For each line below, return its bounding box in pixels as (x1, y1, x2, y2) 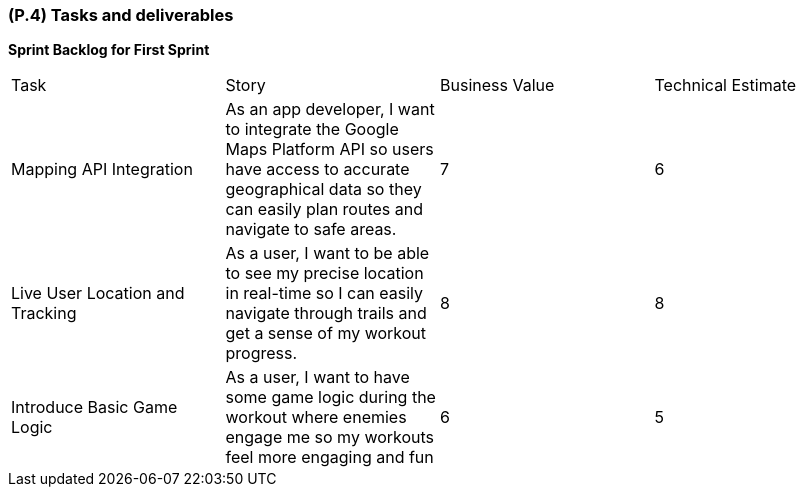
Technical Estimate (654, 75, 797, 96)
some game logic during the (225, 387, 436, 408)
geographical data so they (225, 179, 422, 200)
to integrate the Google (225, 119, 399, 140)
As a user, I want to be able (225, 243, 430, 264)
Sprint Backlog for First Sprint (8, 41, 210, 59)
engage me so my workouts (225, 427, 435, 448)
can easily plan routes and (225, 199, 423, 220)
